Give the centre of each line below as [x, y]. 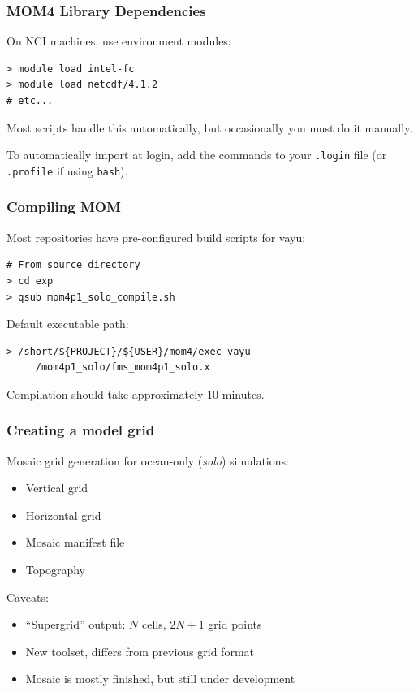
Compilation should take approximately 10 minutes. [136, 394]
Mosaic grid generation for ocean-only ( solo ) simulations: [148, 460]
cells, [154, 624]
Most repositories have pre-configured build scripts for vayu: [156, 237]
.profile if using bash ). [67, 170]
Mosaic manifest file [75, 542]
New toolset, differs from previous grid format [140, 651]
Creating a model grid [81, 430]
